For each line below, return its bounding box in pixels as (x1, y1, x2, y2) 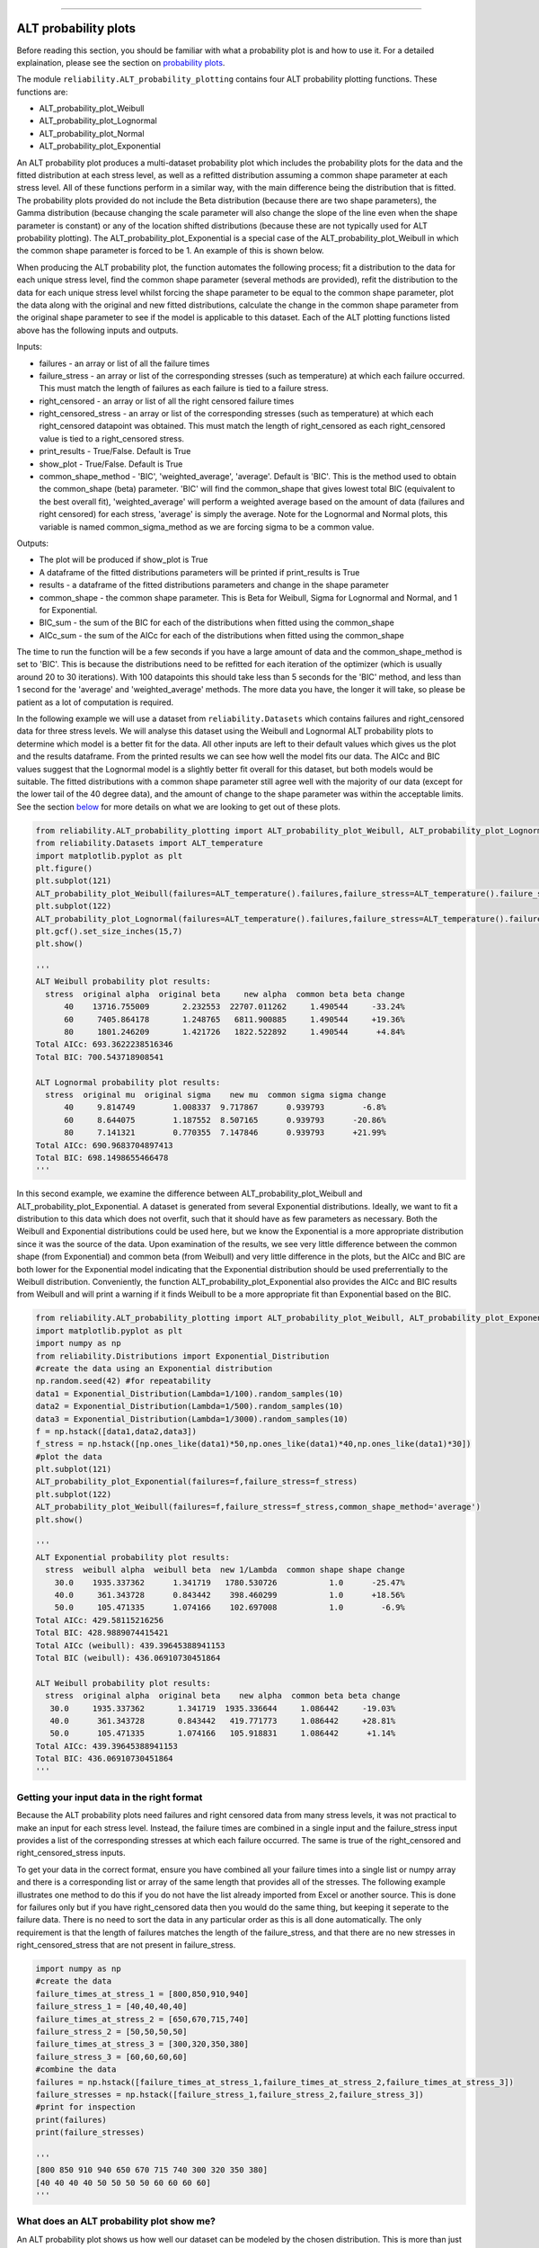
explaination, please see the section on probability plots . (16, 57, 225, 67)
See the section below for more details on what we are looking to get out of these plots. (16, 801, 341, 812)
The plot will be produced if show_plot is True (39, 554, 208, 566)
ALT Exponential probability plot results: (35, 1552, 231, 1562)
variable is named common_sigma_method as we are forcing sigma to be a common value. (39, 522, 375, 532)
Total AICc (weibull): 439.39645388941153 (35, 1640, 225, 1650)
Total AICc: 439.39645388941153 (35, 1741, 179, 1751)
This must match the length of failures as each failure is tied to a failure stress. (39, 383, 329, 394)
